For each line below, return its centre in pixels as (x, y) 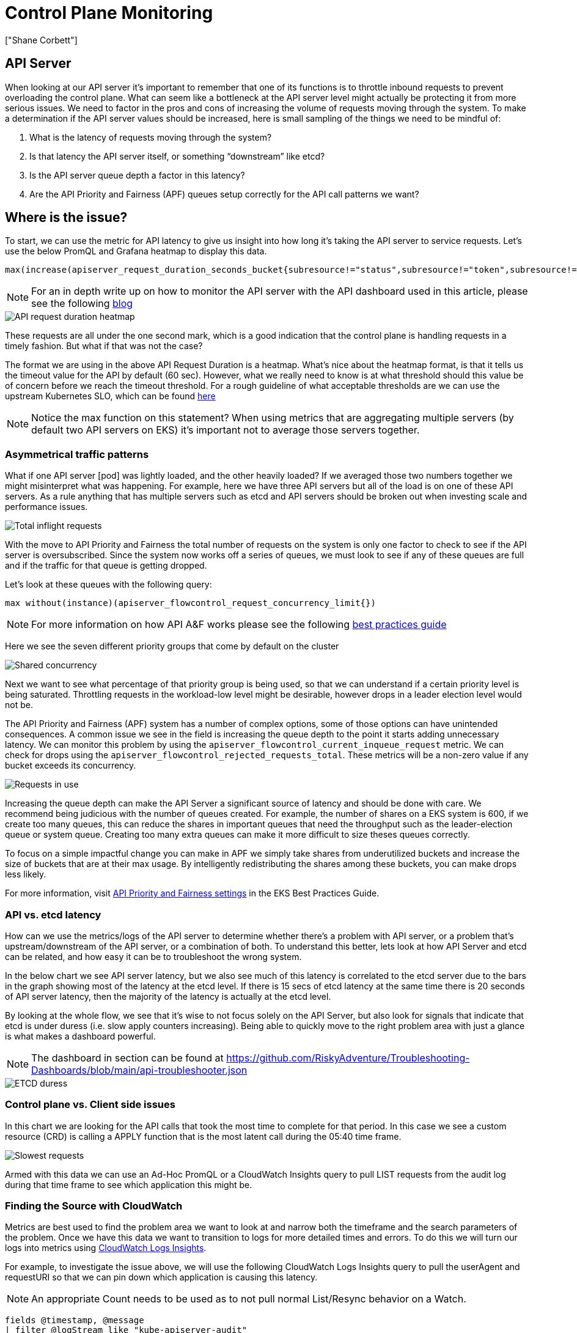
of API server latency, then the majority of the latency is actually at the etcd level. (168, 996)
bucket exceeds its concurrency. (71, 766)
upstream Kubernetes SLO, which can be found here (110, 396)
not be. (19, 705)
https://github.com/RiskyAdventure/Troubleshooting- (348, 1058)
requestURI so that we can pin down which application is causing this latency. (161, 1277)
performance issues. (46, 507)
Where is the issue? (66, 218)
